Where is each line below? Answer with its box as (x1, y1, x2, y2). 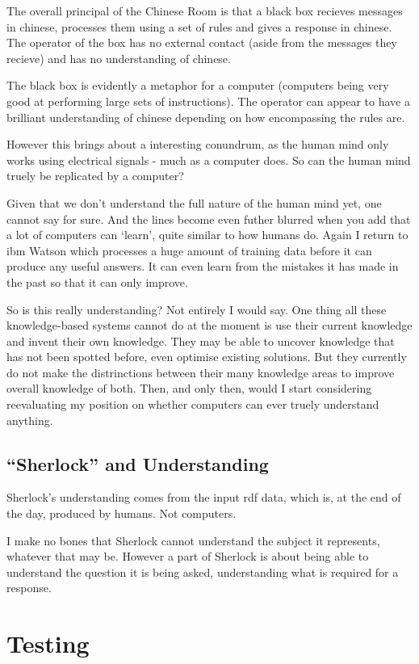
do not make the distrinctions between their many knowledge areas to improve (6, 364, 395, 380)
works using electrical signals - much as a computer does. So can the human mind (6, 151, 411, 168)
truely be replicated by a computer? (6, 167, 184, 184)
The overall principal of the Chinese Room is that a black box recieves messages (6, 2, 403, 19)
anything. (6, 411, 53, 428)
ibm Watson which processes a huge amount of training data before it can (6, 242, 372, 258)
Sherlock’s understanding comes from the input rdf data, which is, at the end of (6, 489, 401, 506)
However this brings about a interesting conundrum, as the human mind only (6, 136, 389, 153)
